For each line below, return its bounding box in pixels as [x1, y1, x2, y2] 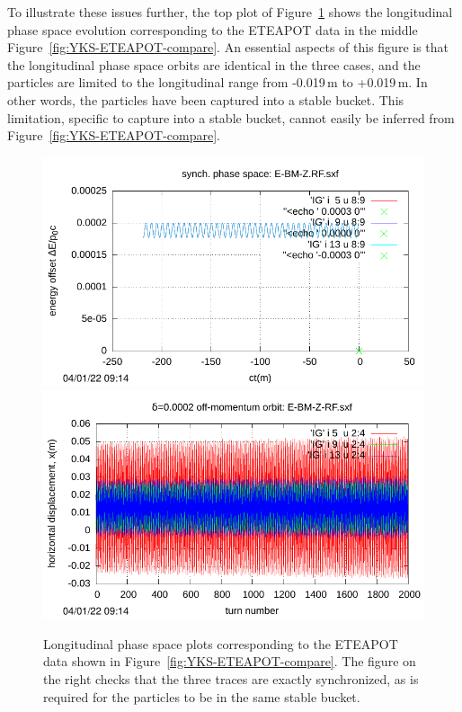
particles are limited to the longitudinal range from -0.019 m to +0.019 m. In [7, 73, 428, 92]
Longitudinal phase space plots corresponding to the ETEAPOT [43, 634, 398, 653]
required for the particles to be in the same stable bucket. [43, 687, 360, 706]
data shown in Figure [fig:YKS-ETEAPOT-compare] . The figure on [43, 652, 416, 671]
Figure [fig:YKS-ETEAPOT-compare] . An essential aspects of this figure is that [7, 38, 449, 57]
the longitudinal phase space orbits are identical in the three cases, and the [7, 55, 421, 74]
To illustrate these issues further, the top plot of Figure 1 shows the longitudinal [7, 3, 453, 21]
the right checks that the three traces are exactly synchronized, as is [43, 669, 419, 688]
